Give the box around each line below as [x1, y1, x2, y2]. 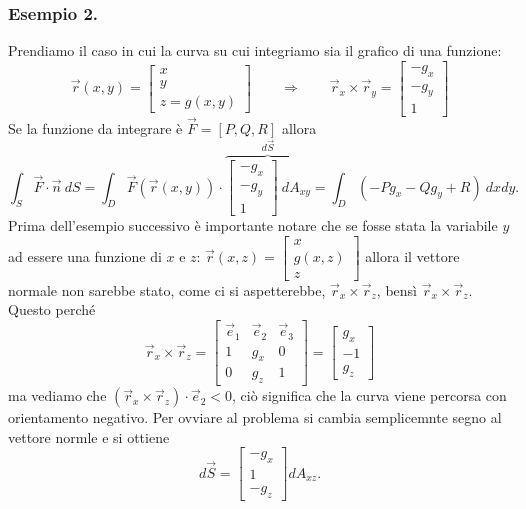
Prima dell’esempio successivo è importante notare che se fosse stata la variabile [8, 215, 498, 235]
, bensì [376, 279, 417, 300]
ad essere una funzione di [8, 245, 162, 266]
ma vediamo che [8, 385, 107, 406]
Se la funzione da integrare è [8, 117, 183, 138]
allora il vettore [365, 245, 460, 266]
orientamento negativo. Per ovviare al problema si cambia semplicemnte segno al [8, 407, 502, 428]
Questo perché [8, 299, 96, 320]
